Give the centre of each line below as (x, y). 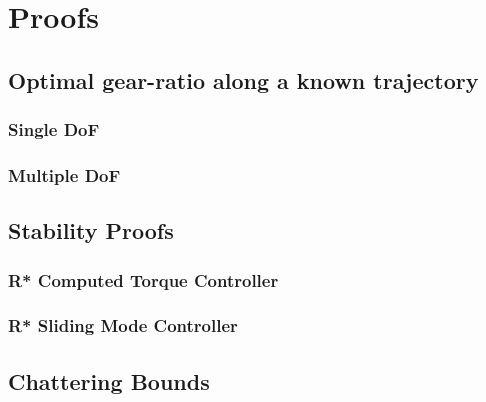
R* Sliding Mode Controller (123, 325)
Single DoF (54, 129)
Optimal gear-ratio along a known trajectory (243, 79)
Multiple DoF (64, 174)
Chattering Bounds (109, 380)
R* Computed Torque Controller (143, 279)
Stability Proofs (91, 230)
